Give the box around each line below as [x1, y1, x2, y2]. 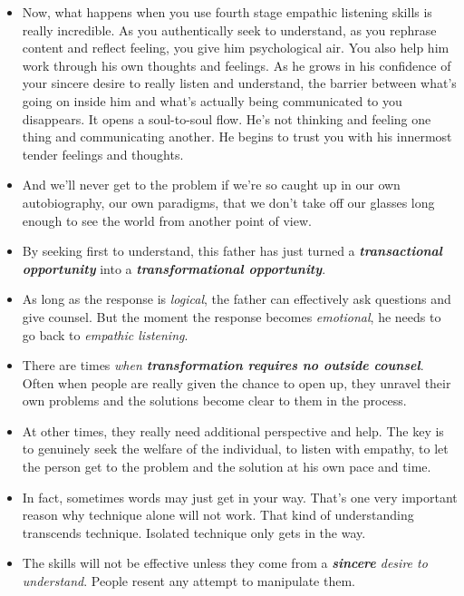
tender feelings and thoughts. [22, 144, 184, 163]
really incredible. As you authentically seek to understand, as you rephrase [22, 20, 437, 39]
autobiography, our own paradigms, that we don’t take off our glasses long [22, 192, 435, 211]
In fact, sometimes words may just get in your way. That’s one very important [22, 487, 458, 506]
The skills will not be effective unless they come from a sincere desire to [22, 553, 428, 572]
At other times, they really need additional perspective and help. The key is [22, 421, 444, 440]
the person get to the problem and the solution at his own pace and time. [22, 457, 431, 476]
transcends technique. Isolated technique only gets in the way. [22, 523, 366, 542]
